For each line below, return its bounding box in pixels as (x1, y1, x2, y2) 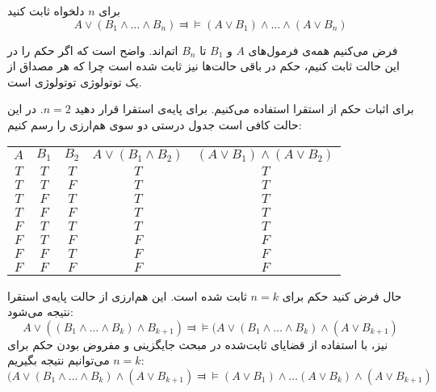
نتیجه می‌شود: (7, 303, 73, 320)
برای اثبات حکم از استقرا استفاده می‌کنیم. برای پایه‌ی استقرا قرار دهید (74, 100, 414, 117)
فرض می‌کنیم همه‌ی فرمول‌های (248, 41, 398, 58)
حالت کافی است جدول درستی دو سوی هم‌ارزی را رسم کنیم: (7, 116, 302, 133)
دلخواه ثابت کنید (7, 2, 85, 19)
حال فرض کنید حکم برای (282, 287, 402, 304)
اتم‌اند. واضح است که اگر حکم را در (7, 41, 178, 58)
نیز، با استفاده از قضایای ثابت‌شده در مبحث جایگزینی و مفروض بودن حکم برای (7, 335, 388, 352)
